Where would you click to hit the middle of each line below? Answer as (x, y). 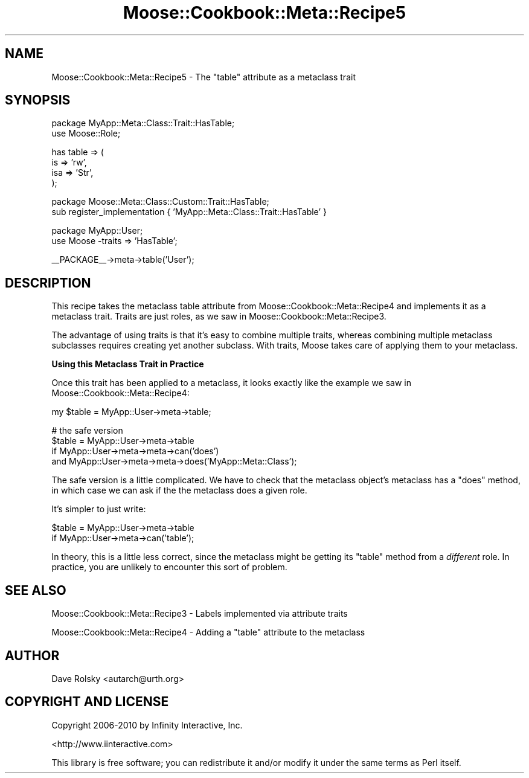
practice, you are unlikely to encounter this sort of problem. (169, 567)
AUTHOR (32, 655)
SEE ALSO (36, 590)
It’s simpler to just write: (99, 509)
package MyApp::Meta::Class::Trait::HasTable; (143, 123)
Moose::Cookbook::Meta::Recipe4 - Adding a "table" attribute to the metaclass (208, 632)
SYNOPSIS (38, 100)
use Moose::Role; (86, 133)
